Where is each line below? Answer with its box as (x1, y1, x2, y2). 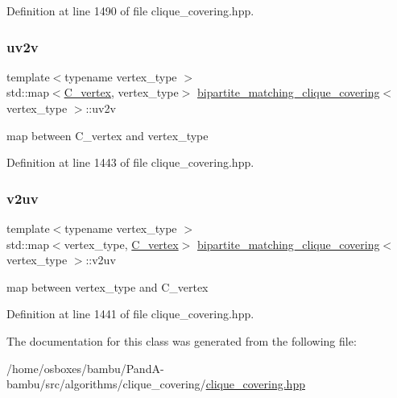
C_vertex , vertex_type (64, 84, 179, 101)
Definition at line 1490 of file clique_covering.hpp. (6, 2, 254, 19)
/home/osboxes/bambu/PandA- (6, 359, 164, 376)
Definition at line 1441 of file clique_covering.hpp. (6, 305, 254, 322)
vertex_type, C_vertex (64, 235, 179, 252)
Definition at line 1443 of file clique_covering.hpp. (6, 154, 254, 171)
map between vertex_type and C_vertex (6, 278, 209, 295)
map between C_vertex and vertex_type (6, 126, 209, 143)
